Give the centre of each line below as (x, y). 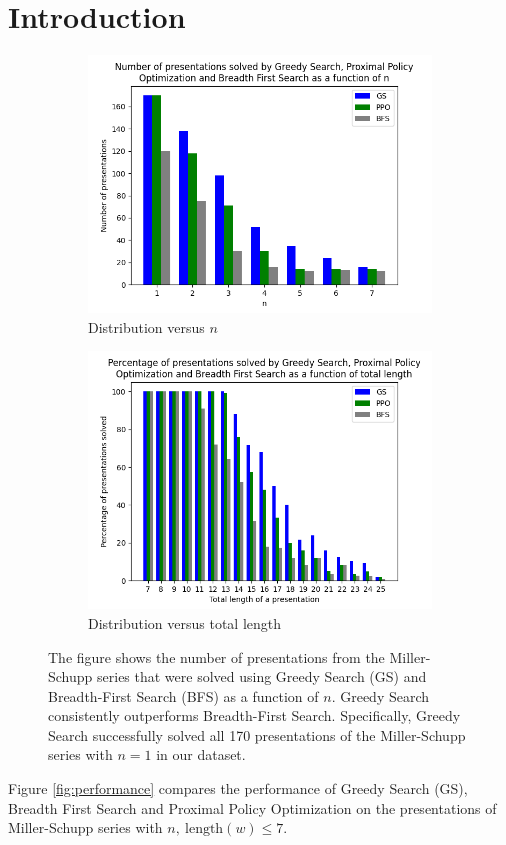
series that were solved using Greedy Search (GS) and (262, 676)
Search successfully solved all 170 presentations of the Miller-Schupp (257, 734)
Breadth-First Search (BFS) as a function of (183, 695)
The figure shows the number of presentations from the (216, 656)
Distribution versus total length (185, 622)
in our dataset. (201, 754)
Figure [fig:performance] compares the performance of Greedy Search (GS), (238, 788)
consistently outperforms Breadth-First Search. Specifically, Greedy (254, 715)
